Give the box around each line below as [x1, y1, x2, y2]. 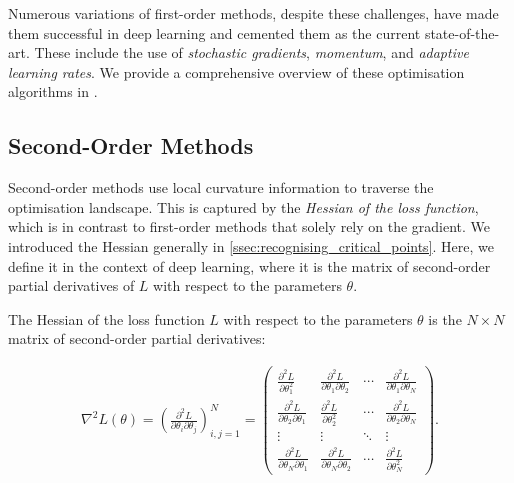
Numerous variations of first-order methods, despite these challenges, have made [8, 3, 499, 23]
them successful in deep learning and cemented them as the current [8, 22, 421, 43]
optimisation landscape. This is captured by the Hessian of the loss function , [8, 196, 479, 217]
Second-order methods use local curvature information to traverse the [8, 177, 434, 198]
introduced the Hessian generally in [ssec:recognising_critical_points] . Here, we [8, 235, 495, 256]
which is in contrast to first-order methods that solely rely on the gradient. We [8, 216, 491, 237]
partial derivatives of [8, 275, 135, 296]
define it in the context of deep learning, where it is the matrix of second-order [8, 255, 491, 276]
